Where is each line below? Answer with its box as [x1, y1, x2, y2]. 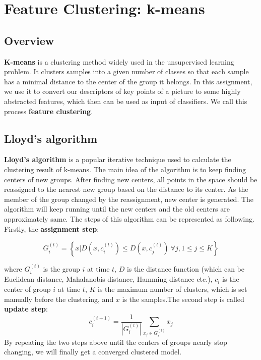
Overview [4, 32, 54, 48]
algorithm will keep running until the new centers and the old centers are [4, 203, 230, 214]
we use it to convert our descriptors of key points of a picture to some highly [4, 86, 241, 96]
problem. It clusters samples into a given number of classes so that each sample [4, 66, 249, 77]
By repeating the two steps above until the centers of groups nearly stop [4, 336, 227, 347]
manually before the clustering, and [4, 293, 114, 304]
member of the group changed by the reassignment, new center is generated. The [4, 193, 254, 204]
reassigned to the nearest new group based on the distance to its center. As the [4, 184, 248, 194]
